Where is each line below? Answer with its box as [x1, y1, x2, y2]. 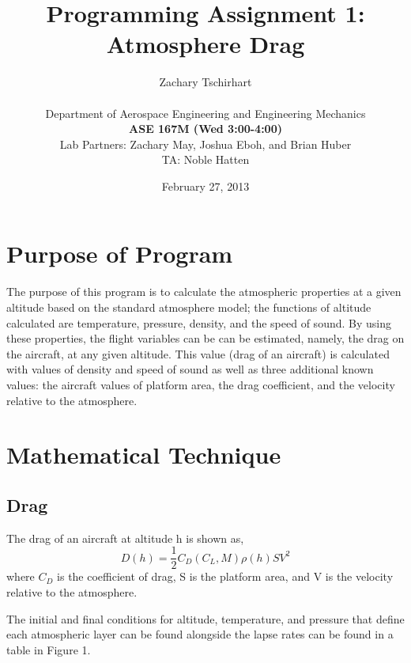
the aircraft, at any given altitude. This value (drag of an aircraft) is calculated [6, 345, 390, 362]
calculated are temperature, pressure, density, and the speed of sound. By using [6, 314, 391, 331]
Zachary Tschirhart [159, 74, 252, 90]
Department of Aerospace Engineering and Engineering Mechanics [45, 104, 366, 121]
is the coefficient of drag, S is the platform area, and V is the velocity [57, 568, 394, 585]
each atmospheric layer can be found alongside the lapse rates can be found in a [6, 626, 394, 642]
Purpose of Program [6, 237, 233, 270]
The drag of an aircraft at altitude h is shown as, [6, 529, 244, 546]
